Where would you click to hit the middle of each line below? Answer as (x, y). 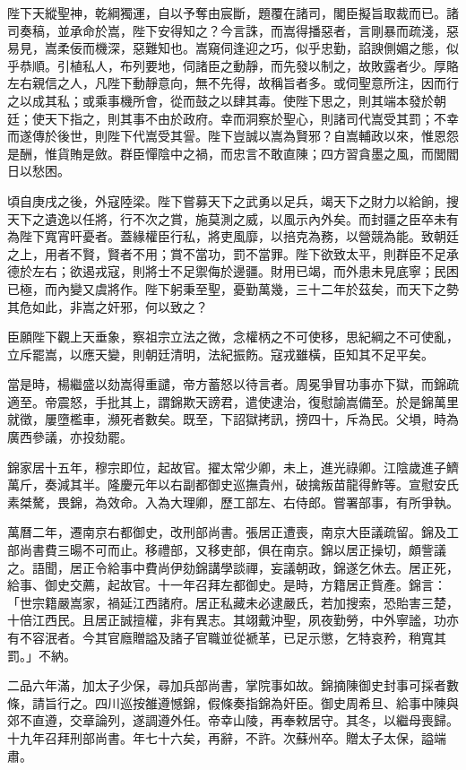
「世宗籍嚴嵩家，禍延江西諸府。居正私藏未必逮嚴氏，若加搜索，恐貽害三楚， (233, 602)
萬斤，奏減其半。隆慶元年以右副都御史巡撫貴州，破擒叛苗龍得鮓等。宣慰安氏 (233, 484)
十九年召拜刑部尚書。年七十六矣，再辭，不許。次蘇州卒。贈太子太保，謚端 (227, 737)
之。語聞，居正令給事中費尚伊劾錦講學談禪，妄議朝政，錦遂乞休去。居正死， (233, 567)
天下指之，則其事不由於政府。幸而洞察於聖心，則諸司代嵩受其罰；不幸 (251, 118)
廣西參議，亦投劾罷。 (70, 437)
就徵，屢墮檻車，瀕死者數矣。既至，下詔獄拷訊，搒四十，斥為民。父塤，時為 (233, 419)
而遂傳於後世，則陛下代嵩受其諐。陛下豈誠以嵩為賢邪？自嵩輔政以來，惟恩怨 (233, 136)
